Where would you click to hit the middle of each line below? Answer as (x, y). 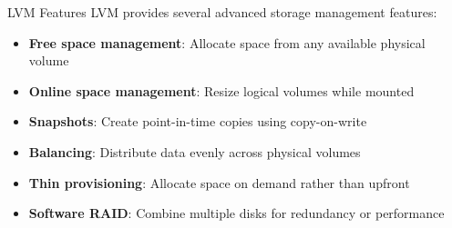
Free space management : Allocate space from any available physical (227, 42)
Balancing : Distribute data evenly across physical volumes (195, 151)
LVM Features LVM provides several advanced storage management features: (222, 12)
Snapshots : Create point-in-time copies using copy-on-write (198, 121)
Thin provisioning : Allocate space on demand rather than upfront (219, 182)
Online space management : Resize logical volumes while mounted (221, 90)
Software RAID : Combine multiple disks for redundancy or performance (236, 213)
